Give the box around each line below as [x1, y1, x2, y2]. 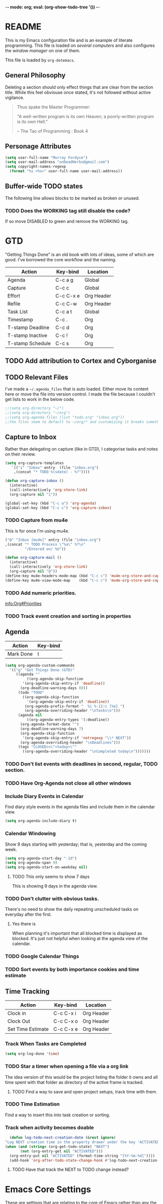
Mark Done [7, 651, 33, 657]
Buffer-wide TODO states [5, 182, 83, 191]
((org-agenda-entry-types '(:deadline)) [26, 717, 110, 722]
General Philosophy [5, 71, 66, 79]
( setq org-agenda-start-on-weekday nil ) [5, 865, 88, 870]
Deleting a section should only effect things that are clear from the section [5, 84, 154, 90]
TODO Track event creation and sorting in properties [5, 612, 131, 619]
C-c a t [55, 308, 72, 315]
